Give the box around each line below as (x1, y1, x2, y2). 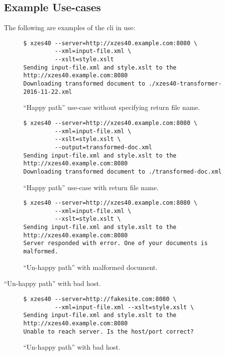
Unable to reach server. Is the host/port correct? (23, 328, 194, 335)
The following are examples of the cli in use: (4, 22, 136, 33)
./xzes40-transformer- (148, 80, 222, 88)
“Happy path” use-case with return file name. (23, 182, 159, 192)
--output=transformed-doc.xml (54, 143, 152, 151)
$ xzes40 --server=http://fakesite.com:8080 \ (23, 295, 176, 302)
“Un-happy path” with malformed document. (23, 262, 158, 272)
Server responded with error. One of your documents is (23, 240, 208, 247)
